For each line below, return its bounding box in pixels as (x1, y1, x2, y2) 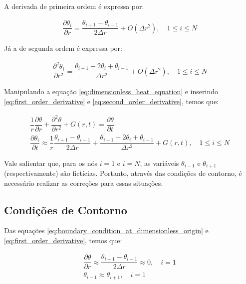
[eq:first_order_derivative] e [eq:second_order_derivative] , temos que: (4, 96, 219, 106)
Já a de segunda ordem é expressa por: (4, 43, 122, 53)
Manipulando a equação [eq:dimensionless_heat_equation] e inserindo (4, 86, 218, 97)
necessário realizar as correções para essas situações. (4, 177, 163, 188)
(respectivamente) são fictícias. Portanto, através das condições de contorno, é (4, 168, 242, 178)
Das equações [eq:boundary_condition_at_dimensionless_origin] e (4, 225, 209, 236)
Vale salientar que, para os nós (4, 157, 97, 168)
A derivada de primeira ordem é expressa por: (4, 1, 144, 11)
